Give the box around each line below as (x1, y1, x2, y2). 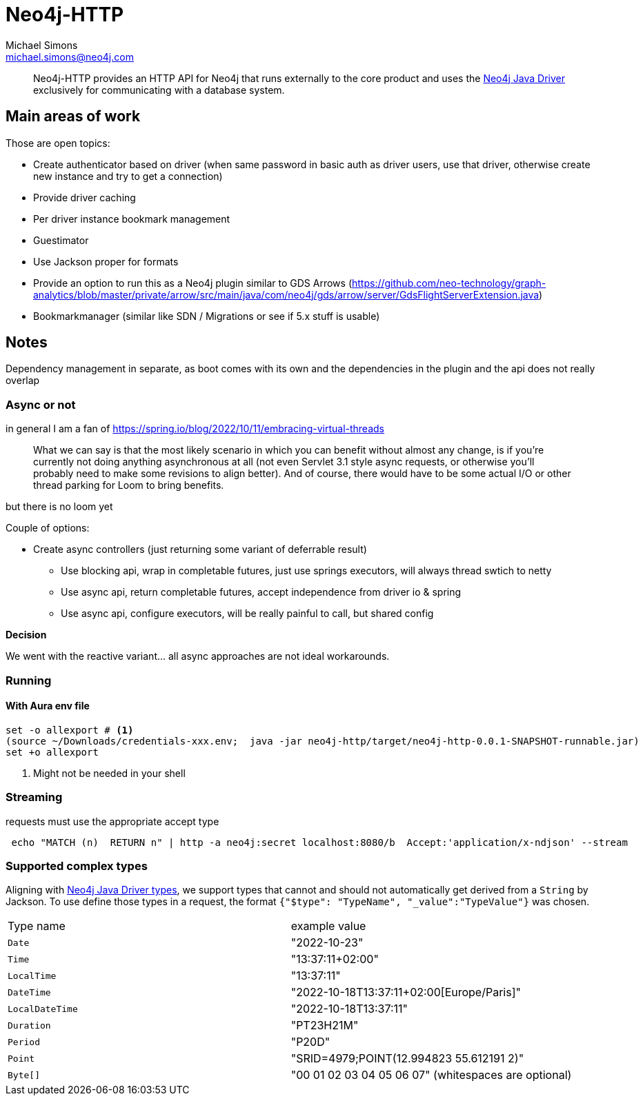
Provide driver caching (33, 191, 136, 203)
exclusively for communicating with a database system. (33, 83, 285, 96)
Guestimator (33, 234, 89, 246)
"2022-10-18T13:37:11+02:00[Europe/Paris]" (290, 985, 521, 1000)
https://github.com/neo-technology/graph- (352, 276, 546, 289)
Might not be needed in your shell (33, 767, 186, 779)
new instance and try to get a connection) (33, 170, 223, 182)
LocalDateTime (8, 1003, 78, 1014)
